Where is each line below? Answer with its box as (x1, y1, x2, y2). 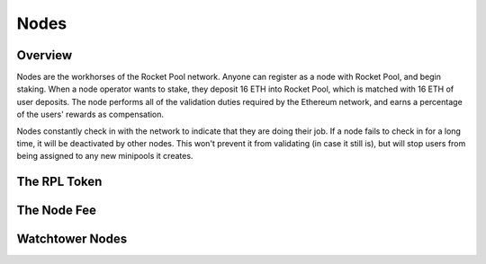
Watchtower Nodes (16, 232, 128, 247)
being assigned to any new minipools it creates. (16, 151, 193, 162)
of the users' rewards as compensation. (16, 109, 165, 120)
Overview (16, 48, 73, 63)
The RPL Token (16, 174, 103, 189)
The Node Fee (16, 203, 96, 218)
